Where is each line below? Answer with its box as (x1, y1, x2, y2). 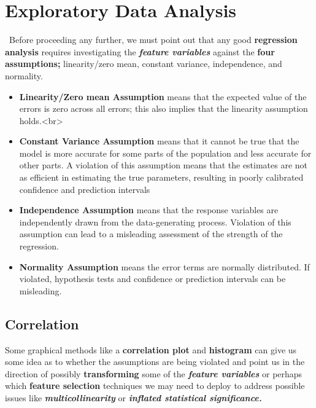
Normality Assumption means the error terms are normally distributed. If (19, 260, 310, 273)
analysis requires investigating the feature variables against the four (5, 45, 275, 58)
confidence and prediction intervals (19, 182, 150, 195)
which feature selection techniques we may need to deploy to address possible (5, 379, 305, 392)
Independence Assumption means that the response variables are (19, 203, 279, 216)
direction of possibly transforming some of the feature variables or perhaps (5, 367, 303, 380)
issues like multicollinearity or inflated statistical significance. (5, 391, 262, 404)
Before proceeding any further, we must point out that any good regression (9, 33, 298, 46)
